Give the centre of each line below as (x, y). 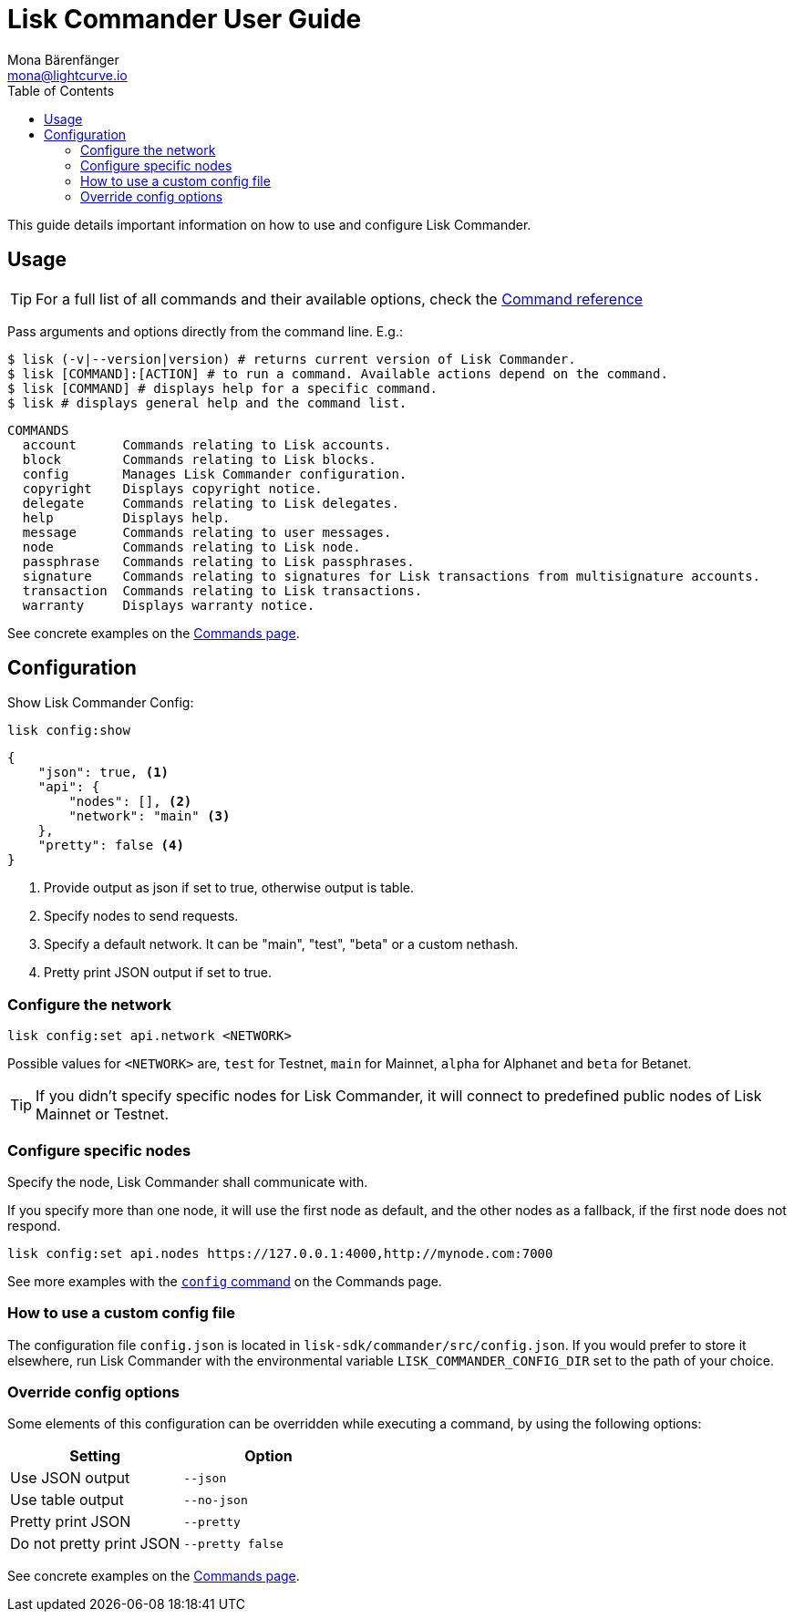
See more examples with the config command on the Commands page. (225, 1281)
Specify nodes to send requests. (141, 916)
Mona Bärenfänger (63, 59)
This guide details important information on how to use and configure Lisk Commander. (269, 224)
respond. (34, 1225)
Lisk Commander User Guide (185, 19)
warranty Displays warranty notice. (169, 605)
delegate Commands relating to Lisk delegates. (211, 503)
